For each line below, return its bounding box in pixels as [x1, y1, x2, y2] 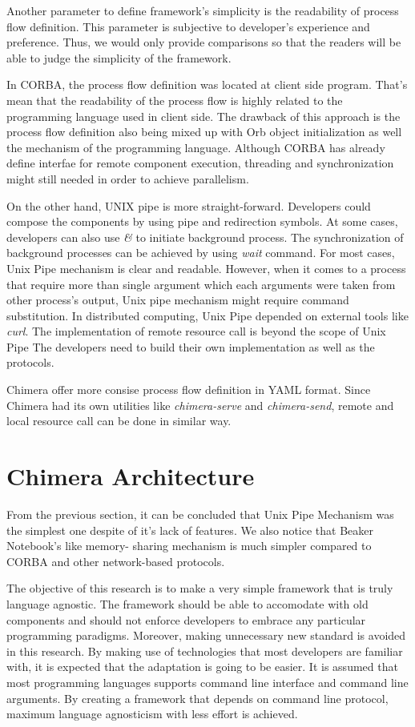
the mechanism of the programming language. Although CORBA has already [6, 139, 385, 155]
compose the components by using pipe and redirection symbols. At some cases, [6, 213, 398, 230]
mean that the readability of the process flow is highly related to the [6, 91, 343, 108]
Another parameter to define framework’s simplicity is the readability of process [6, 2, 399, 18]
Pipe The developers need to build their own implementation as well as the [6, 338, 375, 355]
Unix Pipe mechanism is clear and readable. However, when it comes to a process [6, 259, 406, 276]
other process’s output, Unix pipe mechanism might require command [6, 291, 349, 308]
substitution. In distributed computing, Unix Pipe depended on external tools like [6, 307, 409, 323]
